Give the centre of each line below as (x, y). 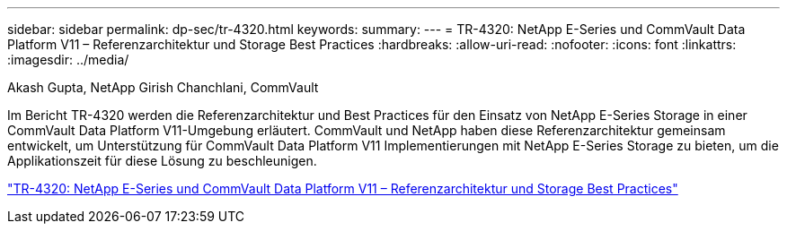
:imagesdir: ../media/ (68, 60)
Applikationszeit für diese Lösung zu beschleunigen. (162, 161)
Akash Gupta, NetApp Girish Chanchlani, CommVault (163, 87)
